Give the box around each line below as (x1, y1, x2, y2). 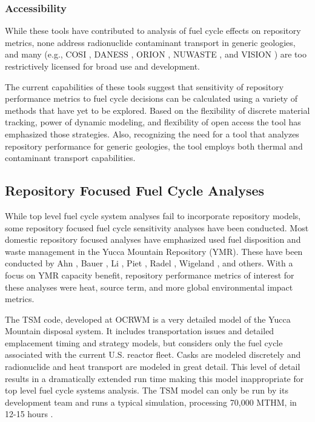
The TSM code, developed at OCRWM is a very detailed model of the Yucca (5, 312, 291, 325)
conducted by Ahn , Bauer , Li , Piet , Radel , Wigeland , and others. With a (5, 257, 293, 269)
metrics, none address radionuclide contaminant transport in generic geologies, (5, 36, 296, 48)
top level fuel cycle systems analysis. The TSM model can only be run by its (5, 384, 288, 397)
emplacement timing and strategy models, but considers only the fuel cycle (5, 336, 283, 349)
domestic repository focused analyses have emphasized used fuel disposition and (5, 233, 301, 246)
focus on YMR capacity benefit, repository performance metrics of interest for (5, 268, 294, 281)
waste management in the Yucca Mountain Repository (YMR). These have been (5, 245, 303, 257)
